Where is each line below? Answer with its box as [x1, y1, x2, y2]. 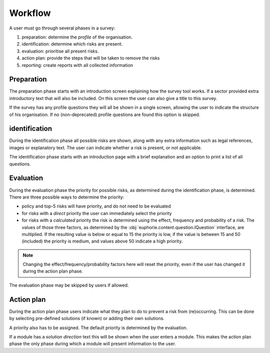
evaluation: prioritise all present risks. [21, 48, 99, 54]
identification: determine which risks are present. [21, 41, 123, 47]
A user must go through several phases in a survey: [9, 25, 115, 31]
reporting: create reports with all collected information [21, 62, 133, 68]
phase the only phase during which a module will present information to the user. [9, 340, 176, 347]
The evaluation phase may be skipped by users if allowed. [9, 282, 129, 288]
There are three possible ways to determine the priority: [9, 194, 124, 200]
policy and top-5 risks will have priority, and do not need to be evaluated [21, 203, 171, 209]
